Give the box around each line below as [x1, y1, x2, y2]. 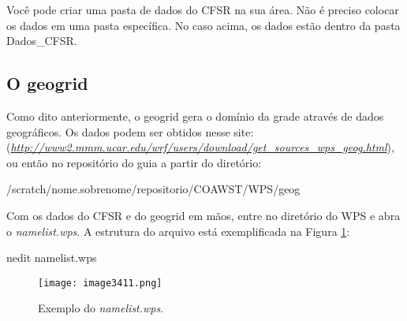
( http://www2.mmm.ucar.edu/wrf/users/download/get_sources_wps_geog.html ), [6, 139, 394, 155]
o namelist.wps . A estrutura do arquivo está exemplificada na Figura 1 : [6, 222, 350, 239]
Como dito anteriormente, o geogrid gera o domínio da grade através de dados [6, 107, 384, 124]
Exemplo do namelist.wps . [38, 300, 164, 316]
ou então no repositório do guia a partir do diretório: [6, 154, 262, 170]
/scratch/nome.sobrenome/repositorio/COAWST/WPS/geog [6, 181, 301, 197]
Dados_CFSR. [6, 32, 77, 49]
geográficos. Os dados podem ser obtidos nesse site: [6, 123, 254, 140]
